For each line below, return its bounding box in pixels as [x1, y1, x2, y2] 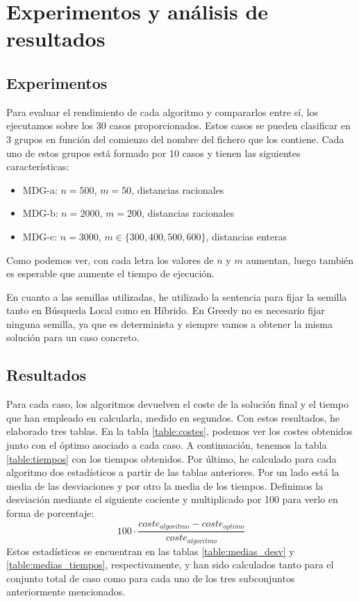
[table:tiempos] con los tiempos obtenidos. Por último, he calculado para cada [6, 451, 337, 466]
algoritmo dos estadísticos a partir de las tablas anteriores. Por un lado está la [6, 465, 340, 479]
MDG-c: [22, 229, 58, 243]
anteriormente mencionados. [6, 584, 126, 599]
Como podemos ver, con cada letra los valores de [6, 252, 214, 267]
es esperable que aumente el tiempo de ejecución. [6, 266, 215, 281]
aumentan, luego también [246, 252, 354, 267]
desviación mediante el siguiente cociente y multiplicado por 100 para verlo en [6, 492, 338, 507]
